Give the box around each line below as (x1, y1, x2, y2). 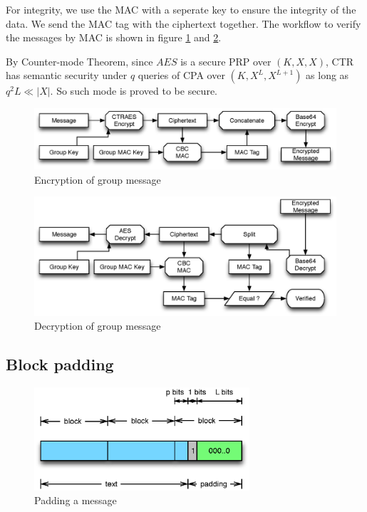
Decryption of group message (34, 318, 161, 333)
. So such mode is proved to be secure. (50, 83, 217, 98)
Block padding (6, 353, 114, 375)
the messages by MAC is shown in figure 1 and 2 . (6, 30, 222, 45)
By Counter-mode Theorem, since (6, 53, 153, 68)
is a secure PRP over (180, 53, 272, 68)
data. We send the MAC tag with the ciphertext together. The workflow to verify (6, 16, 361, 31)
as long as (306, 68, 349, 83)
